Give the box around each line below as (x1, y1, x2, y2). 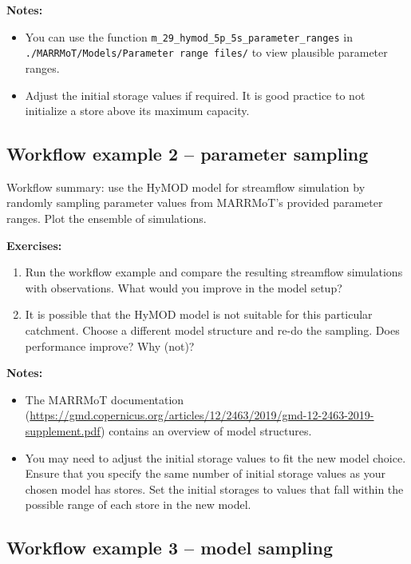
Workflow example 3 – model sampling (6, 535, 333, 560)
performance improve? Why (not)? (25, 337, 195, 354)
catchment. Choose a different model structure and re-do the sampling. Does (25, 322, 400, 339)
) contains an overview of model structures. (101, 423, 312, 439)
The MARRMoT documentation (25, 391, 184, 407)
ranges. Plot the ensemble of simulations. (6, 210, 207, 227)
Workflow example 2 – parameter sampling (6, 141, 369, 166)
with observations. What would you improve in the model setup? (25, 279, 342, 296)
